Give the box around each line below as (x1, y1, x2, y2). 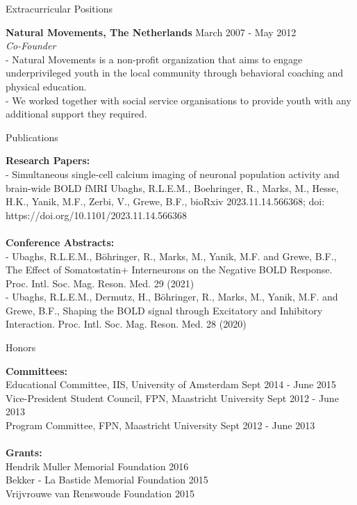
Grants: (6, 445, 42, 460)
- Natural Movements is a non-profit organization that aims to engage (6, 51, 303, 66)
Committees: (6, 363, 68, 378)
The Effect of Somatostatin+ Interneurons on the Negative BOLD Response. (6, 262, 333, 277)
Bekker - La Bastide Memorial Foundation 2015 (6, 472, 208, 487)
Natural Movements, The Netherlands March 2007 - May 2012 (6, 24, 297, 39)
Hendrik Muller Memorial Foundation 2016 (6, 458, 189, 473)
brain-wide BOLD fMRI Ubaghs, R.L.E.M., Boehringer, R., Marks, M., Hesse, (6, 180, 339, 195)
